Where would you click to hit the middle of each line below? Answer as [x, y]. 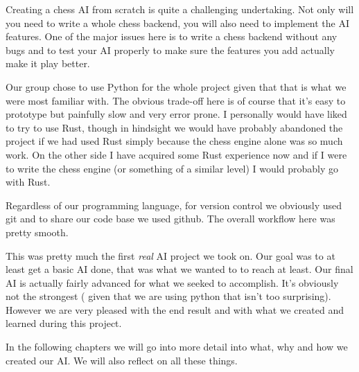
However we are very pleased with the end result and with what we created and [175, 309]
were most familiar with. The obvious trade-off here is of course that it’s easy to [176, 100]
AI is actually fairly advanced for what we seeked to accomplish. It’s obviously [172, 282]
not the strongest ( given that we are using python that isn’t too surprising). [168, 296]
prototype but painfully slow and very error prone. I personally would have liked [176, 114]
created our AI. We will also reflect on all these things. [122, 360]
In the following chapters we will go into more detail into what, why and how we [177, 347]
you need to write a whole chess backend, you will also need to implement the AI [178, 23]
